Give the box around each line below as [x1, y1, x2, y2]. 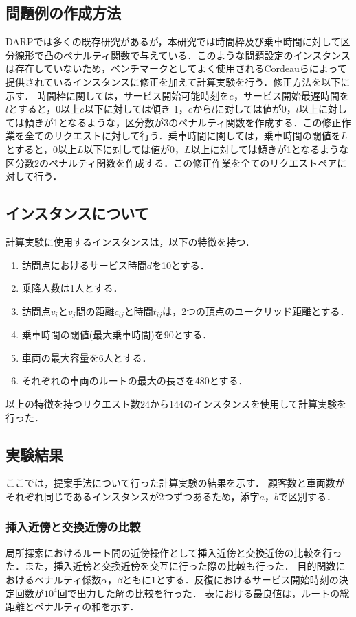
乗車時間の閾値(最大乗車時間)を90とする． [21, 327, 212, 342]
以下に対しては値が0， [83, 141, 184, 156]
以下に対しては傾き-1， [84, 102, 188, 116]
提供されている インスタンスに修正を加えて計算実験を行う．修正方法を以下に [5, 74, 351, 89]
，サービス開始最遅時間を [233, 88, 349, 102]
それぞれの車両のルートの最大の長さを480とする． [21, 373, 248, 388]
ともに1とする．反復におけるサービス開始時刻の [122, 572, 339, 586]
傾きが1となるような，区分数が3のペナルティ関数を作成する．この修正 [24, 115, 342, 129]
